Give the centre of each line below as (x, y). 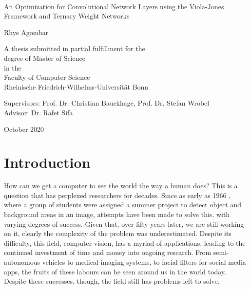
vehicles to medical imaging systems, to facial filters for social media (144, 262)
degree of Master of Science (45, 58)
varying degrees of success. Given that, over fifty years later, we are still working (124, 224)
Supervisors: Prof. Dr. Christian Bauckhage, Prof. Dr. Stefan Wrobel (107, 103)
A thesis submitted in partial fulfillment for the (75, 48)
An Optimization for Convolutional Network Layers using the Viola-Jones (114, 6)
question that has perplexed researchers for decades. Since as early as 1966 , (117, 195)
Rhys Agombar (26, 32)
